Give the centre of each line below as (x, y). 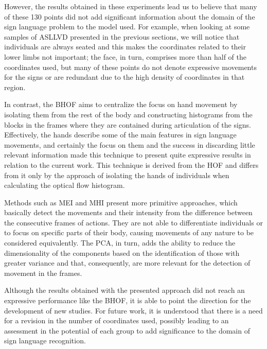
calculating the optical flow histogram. (65, 185)
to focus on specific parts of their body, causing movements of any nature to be (129, 232)
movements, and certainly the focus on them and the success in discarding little (130, 144)
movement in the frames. (43, 273)
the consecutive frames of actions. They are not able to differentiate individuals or (133, 222)
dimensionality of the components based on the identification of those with (122, 252)
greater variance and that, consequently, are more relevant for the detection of (127, 263)
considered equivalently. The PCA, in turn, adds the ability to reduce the (120, 243)
